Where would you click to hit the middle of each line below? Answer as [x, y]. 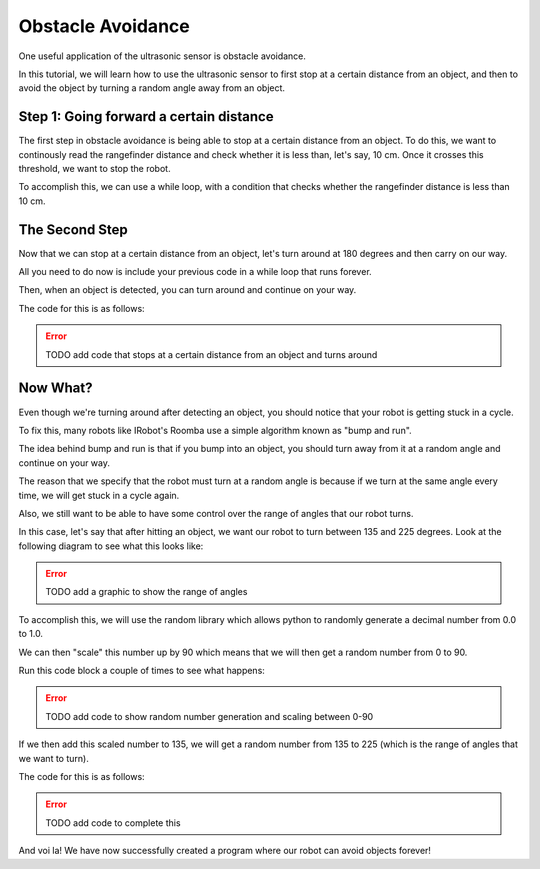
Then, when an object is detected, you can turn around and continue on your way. [187, 290]
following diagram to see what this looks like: [111, 546]
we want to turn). [53, 758]
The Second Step [73, 229]
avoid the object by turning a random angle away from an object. [151, 88]
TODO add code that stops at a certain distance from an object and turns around [211, 354]
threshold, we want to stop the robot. [94, 169]
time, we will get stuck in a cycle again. [99, 495]
